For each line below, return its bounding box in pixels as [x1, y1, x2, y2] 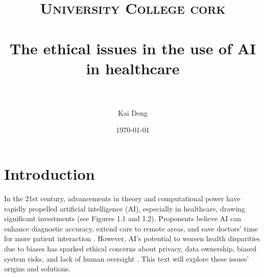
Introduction [4, 163, 95, 184]
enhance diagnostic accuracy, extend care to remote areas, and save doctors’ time [4, 223, 258, 233]
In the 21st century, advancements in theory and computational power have [4, 193, 241, 203]
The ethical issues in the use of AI [9, 37, 256, 58]
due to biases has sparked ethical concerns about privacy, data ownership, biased [4, 243, 257, 253]
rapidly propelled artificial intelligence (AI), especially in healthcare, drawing [4, 203, 245, 214]
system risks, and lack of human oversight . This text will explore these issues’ [4, 253, 249, 264]
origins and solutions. [4, 263, 71, 274]
